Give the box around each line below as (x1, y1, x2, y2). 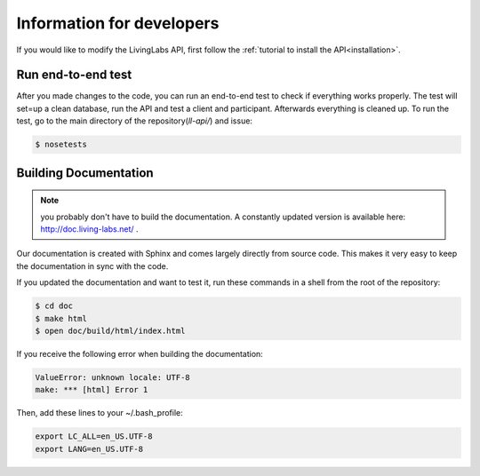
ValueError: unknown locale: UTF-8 (35, 372, 190, 382)
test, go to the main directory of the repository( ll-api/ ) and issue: (16, 115, 253, 126)
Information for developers (16, 13, 220, 33)
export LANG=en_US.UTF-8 (35, 444, 144, 454)
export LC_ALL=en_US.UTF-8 (35, 432, 153, 441)
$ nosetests (35, 139, 88, 150)
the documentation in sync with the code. (16, 260, 169, 271)
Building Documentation (16, 165, 155, 180)
